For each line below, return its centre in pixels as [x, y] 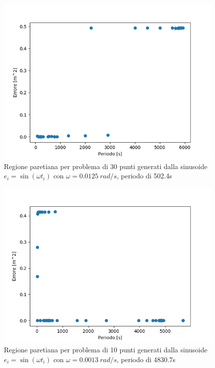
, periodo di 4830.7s [146, 359]
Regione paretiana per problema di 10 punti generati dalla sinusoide [106, 350]
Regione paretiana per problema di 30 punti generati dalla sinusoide [106, 166]
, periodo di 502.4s [144, 176]
